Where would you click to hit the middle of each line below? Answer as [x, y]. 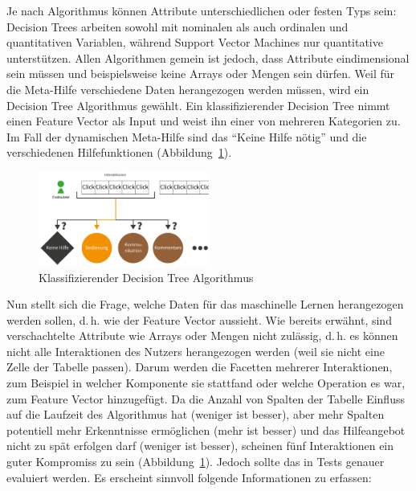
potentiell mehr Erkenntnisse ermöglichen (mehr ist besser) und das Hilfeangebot [206, 430]
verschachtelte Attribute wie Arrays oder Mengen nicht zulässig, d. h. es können [202, 336]
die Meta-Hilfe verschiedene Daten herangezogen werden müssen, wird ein [188, 89]
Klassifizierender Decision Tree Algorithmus [146, 277]
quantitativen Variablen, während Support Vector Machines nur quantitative [195, 42]
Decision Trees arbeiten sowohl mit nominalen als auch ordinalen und [177, 26]
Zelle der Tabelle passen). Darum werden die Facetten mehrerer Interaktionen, [200, 367]
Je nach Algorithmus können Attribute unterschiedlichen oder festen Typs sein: [202, 10]
